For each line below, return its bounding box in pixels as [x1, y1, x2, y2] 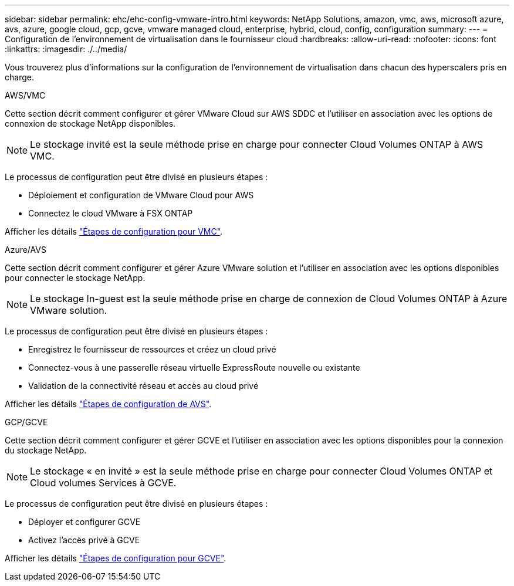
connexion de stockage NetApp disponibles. [5, 118, 176, 128]
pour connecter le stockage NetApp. [5, 273, 146, 283]
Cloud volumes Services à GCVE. [30, 477, 177, 489]
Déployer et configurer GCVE [28, 517, 141, 527]
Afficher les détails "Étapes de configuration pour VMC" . [5, 226, 223, 236]
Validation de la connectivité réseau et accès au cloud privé [28, 381, 259, 391]
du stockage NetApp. [5, 445, 87, 455]
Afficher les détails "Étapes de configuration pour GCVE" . [5, 553, 226, 563]
